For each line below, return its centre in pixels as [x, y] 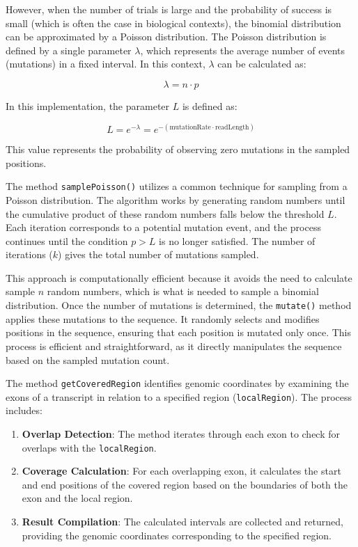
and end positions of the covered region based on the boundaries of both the [185, 484]
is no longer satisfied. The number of [237, 240]
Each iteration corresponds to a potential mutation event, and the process [163, 227]
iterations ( [29, 254]
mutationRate [190, 127]
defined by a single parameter [69, 50]
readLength [232, 127]
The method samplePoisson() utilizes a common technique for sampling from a [177, 186]
